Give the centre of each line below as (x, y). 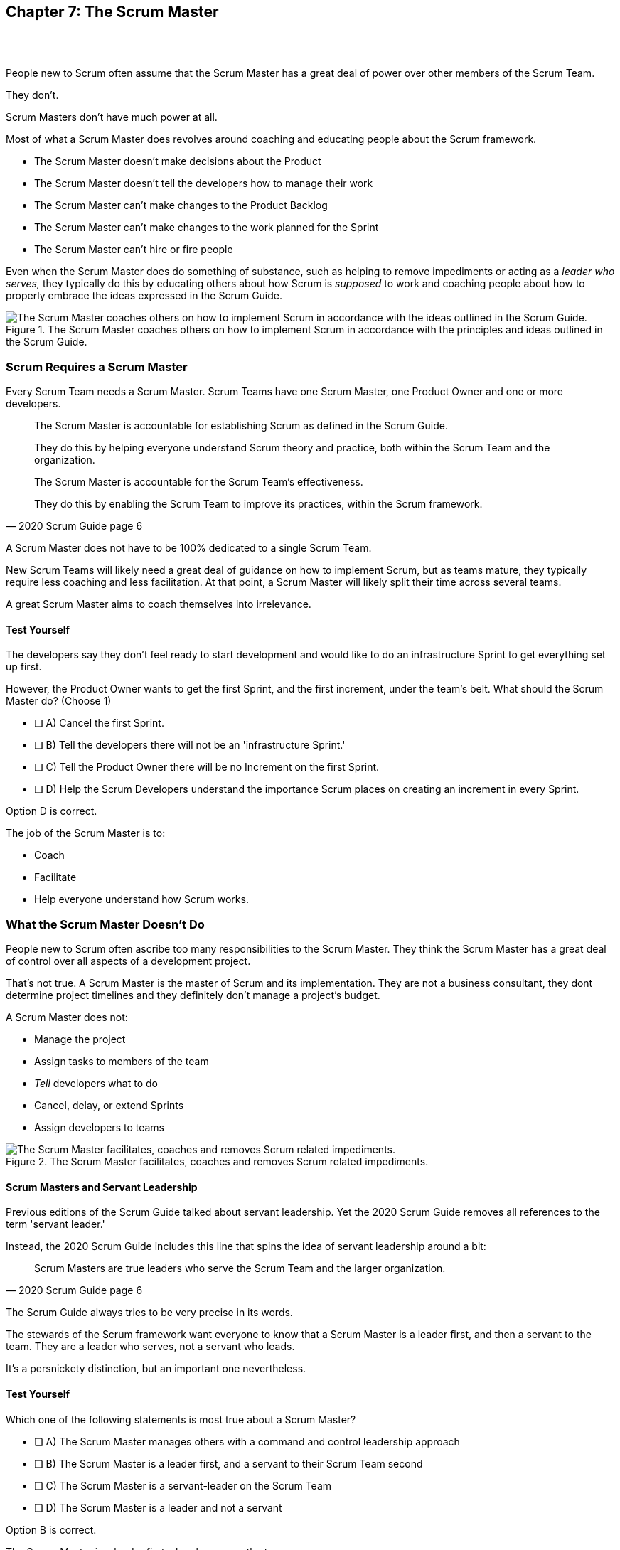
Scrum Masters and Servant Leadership (102, 1187)
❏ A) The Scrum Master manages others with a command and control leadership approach (247, 1441)
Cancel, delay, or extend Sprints (109, 1106)
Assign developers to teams (99, 1128)
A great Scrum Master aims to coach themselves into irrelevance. (159, 604)
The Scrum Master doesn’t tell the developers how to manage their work (204, 183)
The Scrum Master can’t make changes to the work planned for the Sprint (207, 228)
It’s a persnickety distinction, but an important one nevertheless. (156, 1369)
